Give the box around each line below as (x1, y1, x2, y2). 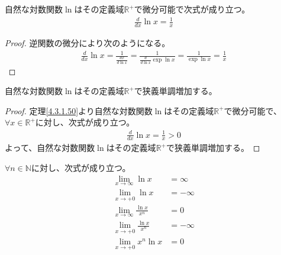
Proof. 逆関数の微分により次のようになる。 (5, 36, 170, 49)
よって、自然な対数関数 (5, 141, 95, 154)
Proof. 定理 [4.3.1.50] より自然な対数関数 (5, 104, 153, 117)
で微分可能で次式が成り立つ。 (134, 3, 250, 15)
